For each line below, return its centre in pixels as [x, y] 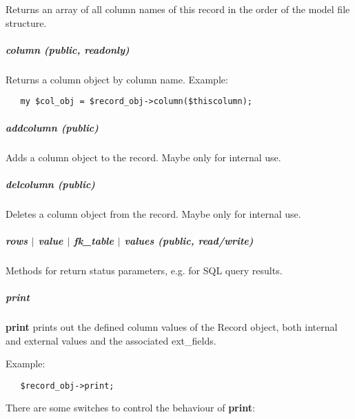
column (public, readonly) [68, 49]
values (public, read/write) [189, 240]
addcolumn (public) [52, 127]
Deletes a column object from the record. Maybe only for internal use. [153, 213]
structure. [26, 22]
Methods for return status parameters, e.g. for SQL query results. [144, 270]
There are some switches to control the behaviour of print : [130, 408]
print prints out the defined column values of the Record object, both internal [172, 327]
